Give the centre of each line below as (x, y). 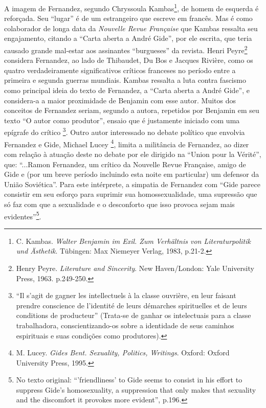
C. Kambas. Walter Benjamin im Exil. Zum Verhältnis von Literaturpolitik (133, 241)
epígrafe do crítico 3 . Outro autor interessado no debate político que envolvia (125, 131)
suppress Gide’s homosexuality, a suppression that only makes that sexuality (136, 389)
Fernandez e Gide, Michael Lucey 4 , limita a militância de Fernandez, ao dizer (127, 143)
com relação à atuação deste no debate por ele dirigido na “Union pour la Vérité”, (133, 154)
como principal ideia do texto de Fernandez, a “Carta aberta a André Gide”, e (127, 90)
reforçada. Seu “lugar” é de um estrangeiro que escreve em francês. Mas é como (128, 18)
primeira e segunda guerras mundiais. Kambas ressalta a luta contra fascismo (125, 80)
